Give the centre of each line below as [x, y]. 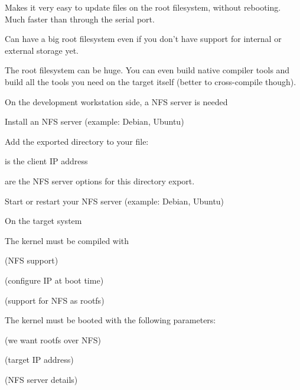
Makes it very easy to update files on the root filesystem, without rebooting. [143, 7]
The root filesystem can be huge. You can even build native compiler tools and [147, 70]
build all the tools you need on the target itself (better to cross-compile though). [151, 81]
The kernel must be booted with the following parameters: [110, 320]
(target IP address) [39, 360]
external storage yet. [42, 50]
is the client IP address [46, 161]
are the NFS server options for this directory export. [100, 181]
